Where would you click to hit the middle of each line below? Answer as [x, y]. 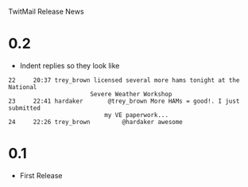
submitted [25, 108]
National [23, 87]
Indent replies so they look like [70, 65]
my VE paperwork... [137, 115]
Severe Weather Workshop [131, 94]
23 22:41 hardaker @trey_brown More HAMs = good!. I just [124, 101]
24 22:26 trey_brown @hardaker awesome [95, 122]
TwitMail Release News [46, 12]
